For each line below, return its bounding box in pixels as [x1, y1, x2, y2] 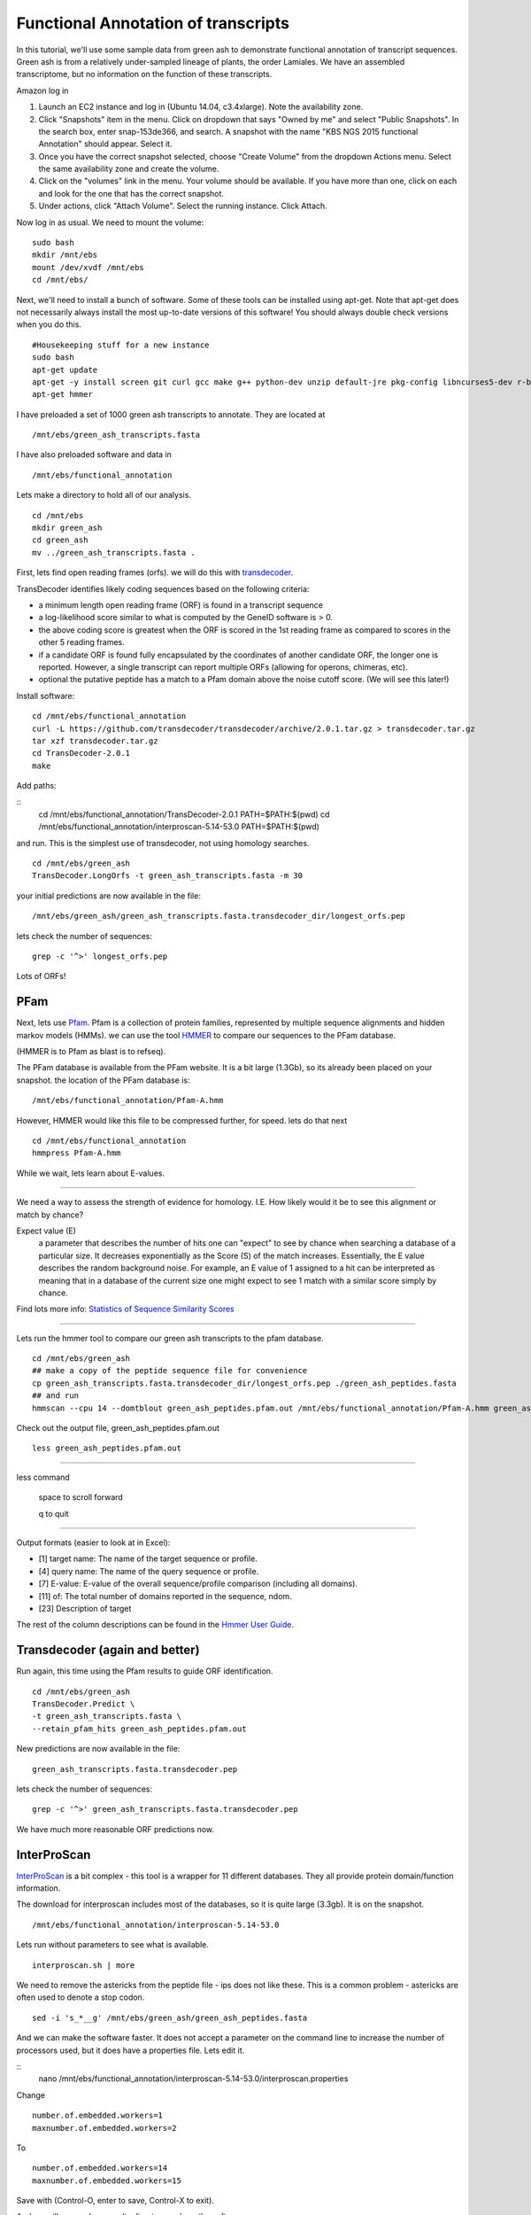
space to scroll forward [38, 1492, 123, 1503]
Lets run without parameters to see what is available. [16, 1939, 210, 1950]
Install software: [16, 690, 75, 701]
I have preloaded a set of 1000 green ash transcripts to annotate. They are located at [16, 408, 326, 420]
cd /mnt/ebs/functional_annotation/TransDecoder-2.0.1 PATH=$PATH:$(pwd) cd [38, 809, 330, 820]
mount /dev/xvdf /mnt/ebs [32, 262, 145, 272]
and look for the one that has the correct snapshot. [38, 188, 225, 198]
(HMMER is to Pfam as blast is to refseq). [16, 1046, 166, 1057]
